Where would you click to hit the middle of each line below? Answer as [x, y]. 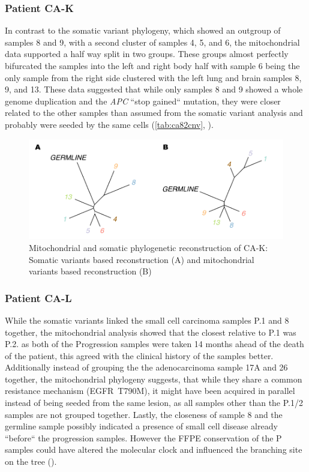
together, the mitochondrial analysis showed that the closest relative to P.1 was [151, 332]
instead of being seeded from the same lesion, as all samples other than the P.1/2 [154, 403]
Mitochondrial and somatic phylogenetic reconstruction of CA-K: [148, 247]
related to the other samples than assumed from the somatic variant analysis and [154, 113]
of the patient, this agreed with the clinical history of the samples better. [139, 355]
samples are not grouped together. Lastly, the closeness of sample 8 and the [144, 414]
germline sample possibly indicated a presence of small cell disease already [141, 426]
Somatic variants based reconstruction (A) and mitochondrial [142, 259]
